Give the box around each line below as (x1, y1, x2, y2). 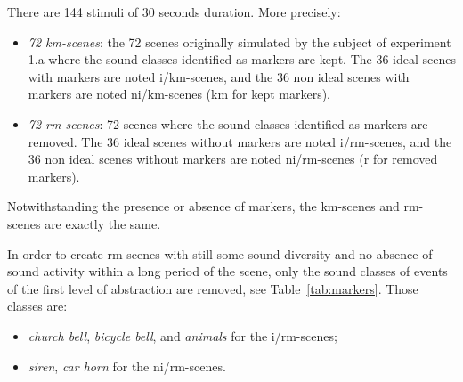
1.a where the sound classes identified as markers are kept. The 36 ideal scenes (28, 50, 456, 69)
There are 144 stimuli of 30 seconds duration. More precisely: (7, 3, 341, 20)
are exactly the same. (45, 214, 161, 232)
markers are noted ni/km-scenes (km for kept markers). (28, 85, 331, 103)
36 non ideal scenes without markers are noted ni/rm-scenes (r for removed (28, 150, 438, 168)
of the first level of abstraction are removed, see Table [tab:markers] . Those (7, 279, 418, 297)
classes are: (7, 297, 68, 315)
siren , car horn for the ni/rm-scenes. (28, 356, 226, 375)
